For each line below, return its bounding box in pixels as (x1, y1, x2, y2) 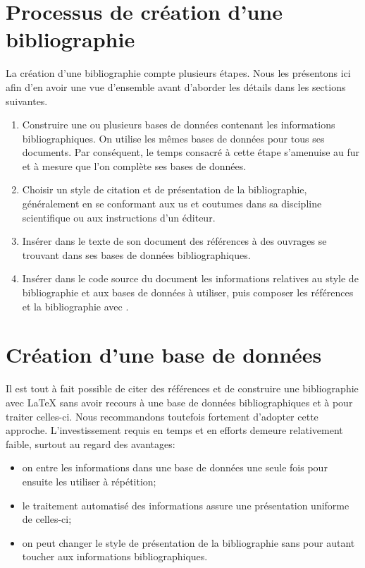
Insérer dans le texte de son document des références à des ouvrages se (22, 234, 327, 248)
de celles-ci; (22, 512, 72, 526)
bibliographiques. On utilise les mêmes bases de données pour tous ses (22, 131, 325, 145)
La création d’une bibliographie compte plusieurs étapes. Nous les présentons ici (6, 66, 351, 80)
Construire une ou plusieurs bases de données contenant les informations (22, 117, 335, 132)
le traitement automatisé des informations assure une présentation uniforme (22, 497, 349, 512)
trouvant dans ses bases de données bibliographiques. (22, 247, 251, 262)
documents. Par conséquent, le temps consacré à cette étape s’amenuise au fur (22, 145, 360, 159)
